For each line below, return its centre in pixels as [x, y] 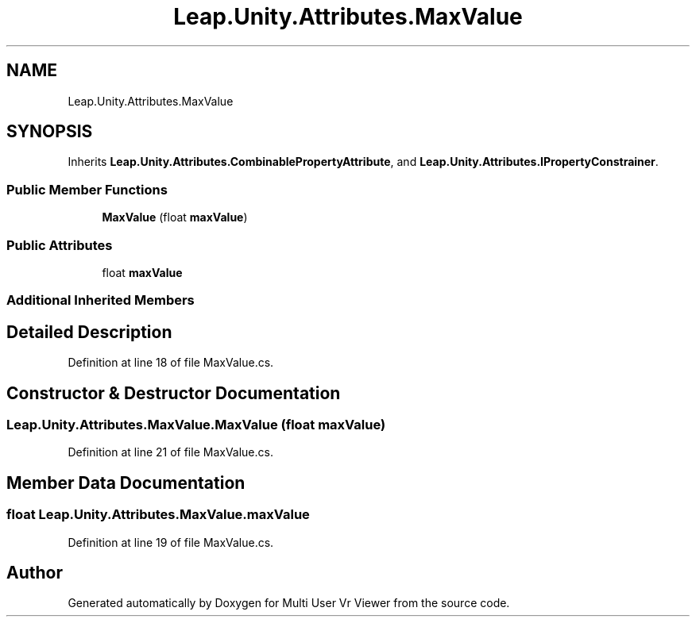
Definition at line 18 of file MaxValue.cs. [171, 363]
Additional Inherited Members [101, 300]
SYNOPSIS [50, 132]
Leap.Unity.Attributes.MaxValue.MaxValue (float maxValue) [196, 425]
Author [35, 573]
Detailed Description [89, 332]
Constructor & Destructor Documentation [174, 393]
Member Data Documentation [126, 483]
